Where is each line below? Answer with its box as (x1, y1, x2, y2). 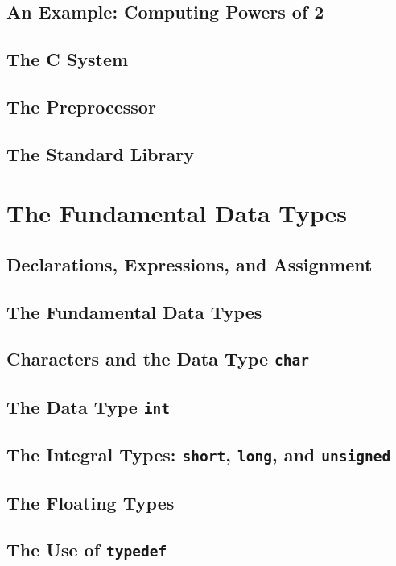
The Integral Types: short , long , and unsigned (6, 442, 391, 467)
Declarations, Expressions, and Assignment (6, 251, 373, 276)
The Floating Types (6, 490, 175, 514)
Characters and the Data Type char (6, 346, 310, 371)
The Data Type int (6, 394, 171, 419)
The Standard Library (6, 141, 194, 166)
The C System (6, 47, 129, 72)
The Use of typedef (6, 537, 167, 562)
